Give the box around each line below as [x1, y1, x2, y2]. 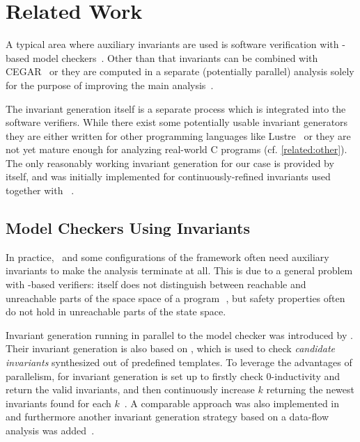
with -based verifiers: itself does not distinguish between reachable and [6, 277, 306, 292]
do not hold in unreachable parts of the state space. [6, 304, 226, 319]
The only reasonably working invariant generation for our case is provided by [6, 155, 334, 170]
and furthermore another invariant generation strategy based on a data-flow [6, 409, 329, 424]
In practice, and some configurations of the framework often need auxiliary [6, 249, 329, 264]
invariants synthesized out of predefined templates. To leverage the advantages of [6, 355, 352, 370]
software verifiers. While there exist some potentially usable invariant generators [6, 115, 348, 129]
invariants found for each [6, 395, 111, 410]
